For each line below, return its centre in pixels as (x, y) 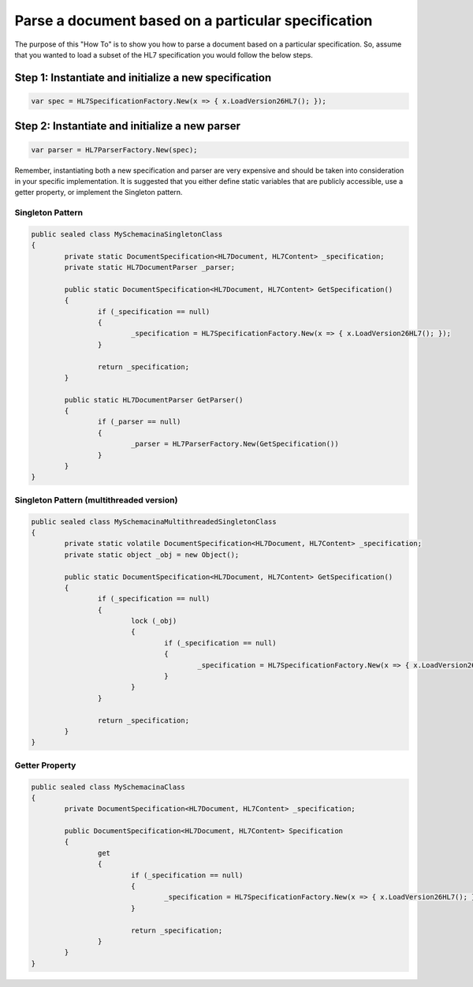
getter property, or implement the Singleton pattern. (99, 193)
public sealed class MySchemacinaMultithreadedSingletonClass (154, 522)
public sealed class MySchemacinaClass (108, 787)
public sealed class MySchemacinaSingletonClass (127, 234)
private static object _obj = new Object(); (152, 555)
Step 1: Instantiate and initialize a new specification (143, 78)
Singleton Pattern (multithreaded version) (96, 499)
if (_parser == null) (139, 422)
